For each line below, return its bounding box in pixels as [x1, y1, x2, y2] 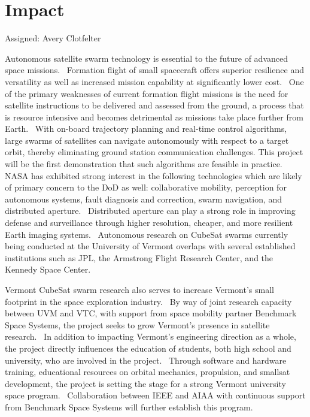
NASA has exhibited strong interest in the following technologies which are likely [5, 169, 302, 182]
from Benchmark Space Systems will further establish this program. [5, 400, 253, 413]
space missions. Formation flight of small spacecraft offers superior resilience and [5, 64, 305, 76]
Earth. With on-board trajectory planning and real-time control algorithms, [5, 122, 287, 135]
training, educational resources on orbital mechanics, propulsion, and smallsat [5, 365, 290, 378]
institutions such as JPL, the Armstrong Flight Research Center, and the [5, 251, 273, 264]
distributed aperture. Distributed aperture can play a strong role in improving [5, 204, 296, 217]
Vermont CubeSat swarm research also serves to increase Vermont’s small [5, 283, 274, 295]
